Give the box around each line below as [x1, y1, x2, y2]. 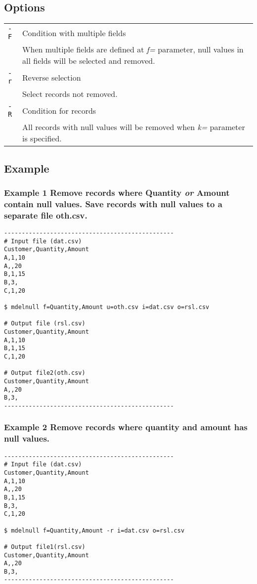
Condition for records [22, 104, 96, 116]
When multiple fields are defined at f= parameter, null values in [22, 44, 244, 55]
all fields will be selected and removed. [22, 55, 155, 67]
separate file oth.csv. [4, 209, 87, 221]
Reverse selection [22, 71, 81, 83]
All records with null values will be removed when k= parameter [22, 121, 245, 133]
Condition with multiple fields [22, 27, 126, 39]
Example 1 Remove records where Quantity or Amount [4, 186, 230, 198]
